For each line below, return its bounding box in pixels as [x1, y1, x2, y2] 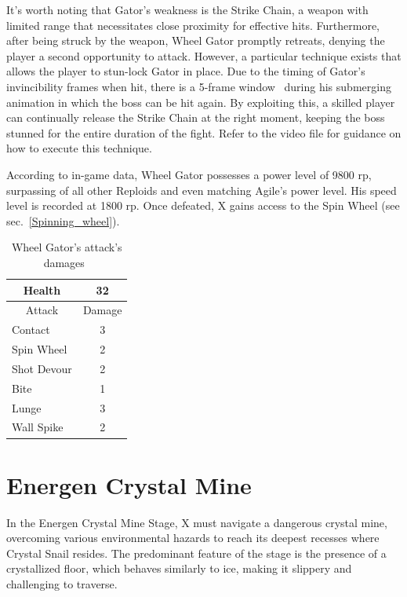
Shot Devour [12, 360, 72, 376]
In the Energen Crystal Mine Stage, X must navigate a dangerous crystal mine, [6, 514, 387, 530]
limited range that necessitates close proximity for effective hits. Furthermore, [6, 16, 380, 33]
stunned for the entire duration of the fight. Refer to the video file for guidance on [6, 124, 402, 141]
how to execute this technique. [6, 140, 152, 156]
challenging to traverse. [6, 576, 118, 592]
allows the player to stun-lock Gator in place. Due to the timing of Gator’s [6, 63, 365, 79]
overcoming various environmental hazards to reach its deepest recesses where [6, 529, 380, 546]
